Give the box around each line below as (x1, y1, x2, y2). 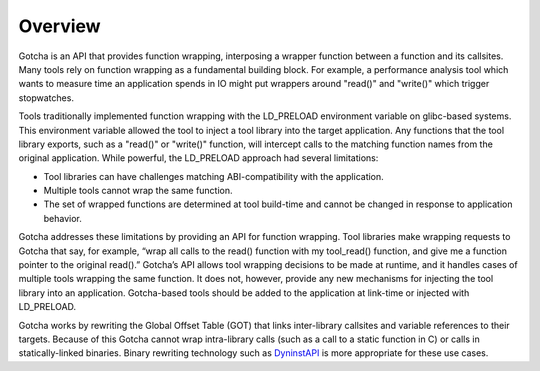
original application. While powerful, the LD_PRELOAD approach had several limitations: (18, 152, 379, 164)
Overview (18, 15, 101, 37)
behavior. (43, 212, 82, 224)
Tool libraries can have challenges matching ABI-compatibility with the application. (43, 170, 384, 182)
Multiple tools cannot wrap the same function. (43, 185, 234, 197)
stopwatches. (18, 91, 75, 104)
